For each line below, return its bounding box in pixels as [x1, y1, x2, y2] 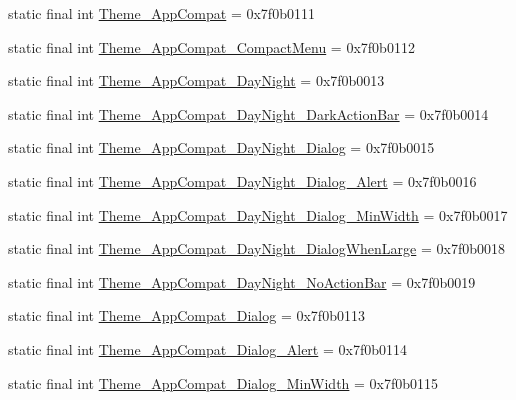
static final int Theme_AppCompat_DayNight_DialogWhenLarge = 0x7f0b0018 [8, 238, 505, 259]
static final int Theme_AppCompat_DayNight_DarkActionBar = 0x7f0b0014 [8, 103, 489, 124]
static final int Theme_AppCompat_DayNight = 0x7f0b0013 [8, 70, 385, 91]
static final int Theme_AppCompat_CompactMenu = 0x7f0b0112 [8, 36, 415, 57]
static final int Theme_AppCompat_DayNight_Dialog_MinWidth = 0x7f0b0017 [8, 204, 508, 225]
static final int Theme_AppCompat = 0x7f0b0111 [8, 3, 315, 23]
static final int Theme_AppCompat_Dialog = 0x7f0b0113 [8, 305, 365, 326]
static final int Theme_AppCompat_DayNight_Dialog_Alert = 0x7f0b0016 [8, 170, 477, 191]
